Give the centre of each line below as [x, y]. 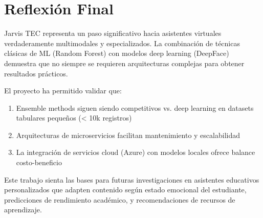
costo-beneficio [39, 162]
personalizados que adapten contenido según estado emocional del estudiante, [125, 190]
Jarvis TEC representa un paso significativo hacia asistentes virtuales [113, 33]
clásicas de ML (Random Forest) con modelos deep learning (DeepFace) [117, 53]
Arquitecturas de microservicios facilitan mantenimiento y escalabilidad [128, 135]
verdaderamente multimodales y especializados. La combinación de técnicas [122, 43]
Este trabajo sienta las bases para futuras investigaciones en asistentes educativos [132, 179]
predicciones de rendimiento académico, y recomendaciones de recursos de [120, 199]
